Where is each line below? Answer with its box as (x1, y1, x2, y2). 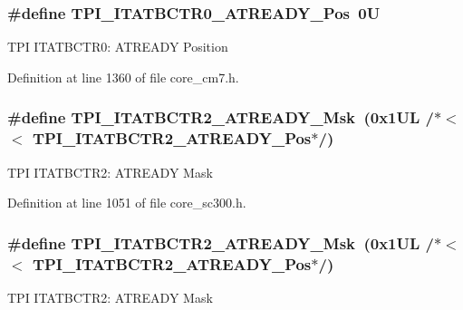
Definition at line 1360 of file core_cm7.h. (7, 67, 239, 86)
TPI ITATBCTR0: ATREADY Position (7, 37, 228, 56)
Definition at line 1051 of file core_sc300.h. (7, 193, 246, 212)
